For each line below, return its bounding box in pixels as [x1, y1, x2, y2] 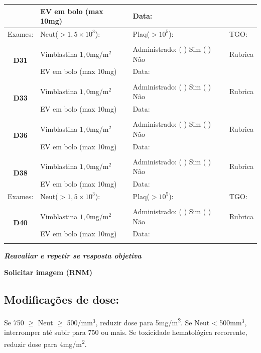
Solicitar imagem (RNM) [4, 267, 93, 278]
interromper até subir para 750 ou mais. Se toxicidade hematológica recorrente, [4, 327, 247, 337]
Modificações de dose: [4, 292, 119, 307]
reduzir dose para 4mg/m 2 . [4, 337, 87, 349]
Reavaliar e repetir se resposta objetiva [4, 250, 142, 260]
